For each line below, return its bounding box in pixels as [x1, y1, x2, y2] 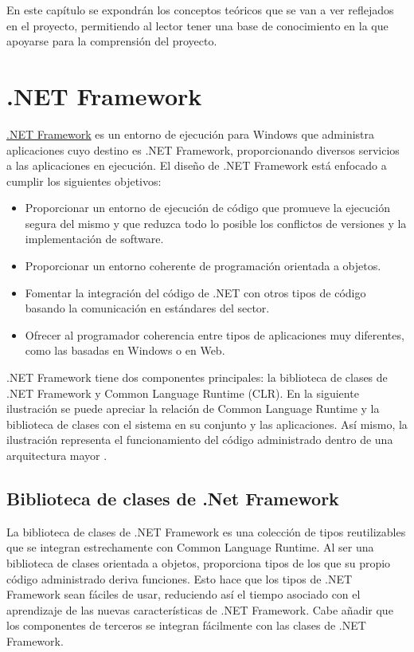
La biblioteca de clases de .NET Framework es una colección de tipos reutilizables [6, 523, 406, 540]
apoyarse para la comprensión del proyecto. [6, 33, 217, 49]
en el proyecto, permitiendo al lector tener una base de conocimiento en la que [6, 17, 389, 33]
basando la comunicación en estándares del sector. [25, 300, 270, 316]
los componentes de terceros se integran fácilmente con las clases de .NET [6, 617, 366, 634]
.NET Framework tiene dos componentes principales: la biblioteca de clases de [6, 369, 388, 386]
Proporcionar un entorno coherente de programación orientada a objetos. [25, 257, 381, 274]
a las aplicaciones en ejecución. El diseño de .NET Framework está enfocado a [6, 157, 387, 174]
